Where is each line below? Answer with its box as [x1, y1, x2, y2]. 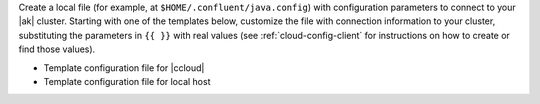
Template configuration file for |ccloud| [43, 61, 205, 74]
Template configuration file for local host [43, 75, 211, 87]
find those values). [18, 43, 96, 55]
